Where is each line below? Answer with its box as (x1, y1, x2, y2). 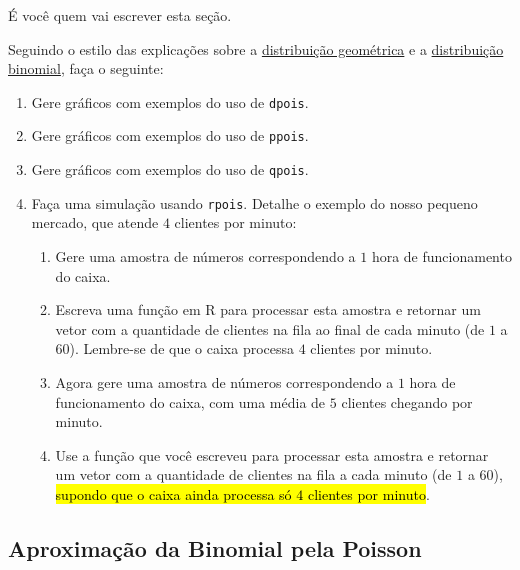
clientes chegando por (341, 391, 473, 412)
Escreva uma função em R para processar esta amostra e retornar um (55, 299, 481, 320)
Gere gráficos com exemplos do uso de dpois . (31, 91, 309, 112)
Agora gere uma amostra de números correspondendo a (55, 371, 394, 392)
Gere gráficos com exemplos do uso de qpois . (31, 159, 309, 180)
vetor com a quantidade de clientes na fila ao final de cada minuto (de (55, 318, 485, 339)
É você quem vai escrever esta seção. (8, 5, 232, 25)
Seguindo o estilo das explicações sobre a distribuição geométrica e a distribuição (8, 38, 504, 59)
